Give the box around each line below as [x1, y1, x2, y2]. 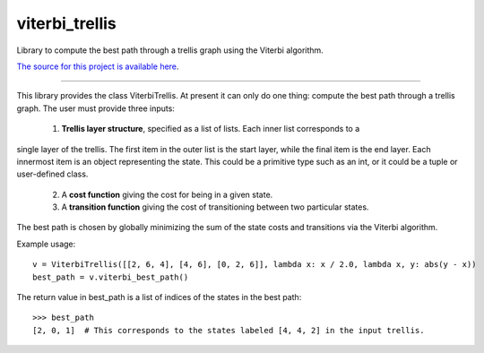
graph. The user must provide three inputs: [16, 103, 175, 114]
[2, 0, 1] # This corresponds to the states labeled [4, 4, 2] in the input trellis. [32, 325, 425, 335]
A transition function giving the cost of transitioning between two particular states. [61, 202, 369, 212]
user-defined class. [16, 168, 89, 179]
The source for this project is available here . [16, 61, 179, 72]
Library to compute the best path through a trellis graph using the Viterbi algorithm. [16, 45, 324, 56]
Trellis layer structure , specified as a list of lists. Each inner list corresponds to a [61, 124, 360, 134]
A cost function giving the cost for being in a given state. [61, 189, 273, 200]
